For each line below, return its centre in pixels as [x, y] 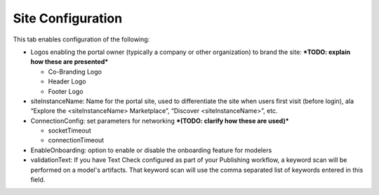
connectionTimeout [76, 140]
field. [38, 180]
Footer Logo [66, 91]
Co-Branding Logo [75, 72]
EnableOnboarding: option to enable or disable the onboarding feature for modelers [151, 150]
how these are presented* [69, 62]
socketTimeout [69, 130]
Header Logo [67, 81]
